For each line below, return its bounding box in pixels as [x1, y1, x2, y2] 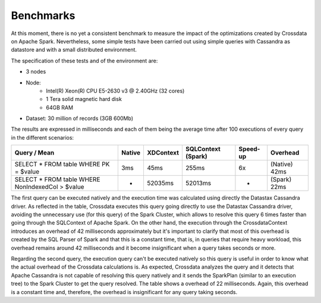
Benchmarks [11, 9, 75, 22]
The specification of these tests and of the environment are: [11, 57, 158, 64]
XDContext [147, 149, 180, 157]
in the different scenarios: [11, 134, 74, 141]
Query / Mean [14, 149, 55, 157]
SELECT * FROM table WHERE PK [14, 160, 110, 169]
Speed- [238, 145, 260, 153]
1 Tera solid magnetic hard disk [46, 96, 122, 103]
